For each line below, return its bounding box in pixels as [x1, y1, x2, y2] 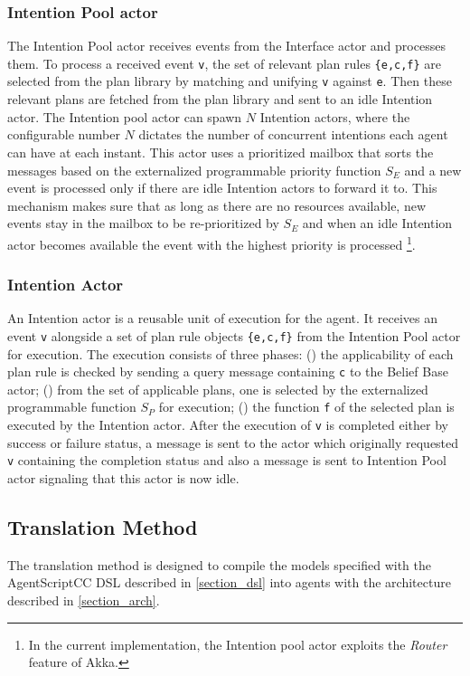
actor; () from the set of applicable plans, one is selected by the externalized [7, 379, 428, 398]
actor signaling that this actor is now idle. [7, 469, 240, 487]
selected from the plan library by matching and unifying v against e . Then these [7, 71, 452, 90]
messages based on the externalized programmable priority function [7, 160, 381, 179]
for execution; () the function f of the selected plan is [158, 397, 455, 416]
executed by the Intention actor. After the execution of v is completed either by [7, 415, 449, 434]
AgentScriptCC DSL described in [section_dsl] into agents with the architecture [7, 573, 451, 592]
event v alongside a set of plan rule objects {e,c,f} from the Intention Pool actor [7, 326, 461, 345]
